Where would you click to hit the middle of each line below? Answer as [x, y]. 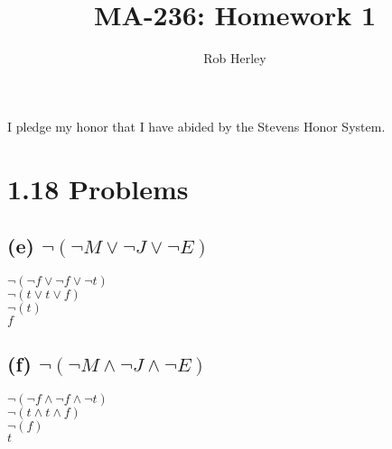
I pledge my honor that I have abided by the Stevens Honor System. [196, 126]
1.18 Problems [98, 188]
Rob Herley [235, 58]
